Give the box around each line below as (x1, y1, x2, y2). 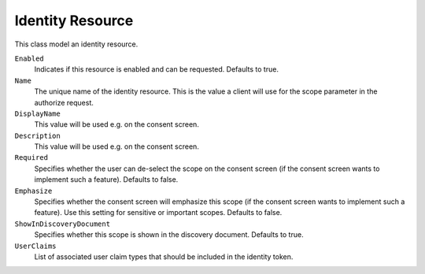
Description (14, 131, 61, 140)
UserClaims (14, 241, 57, 250)
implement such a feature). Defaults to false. (34, 175, 179, 184)
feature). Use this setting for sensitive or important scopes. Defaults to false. (34, 208, 283, 217)
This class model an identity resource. (14, 39, 139, 49)
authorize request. (34, 98, 94, 107)
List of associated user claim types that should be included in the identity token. (34, 252, 294, 261)
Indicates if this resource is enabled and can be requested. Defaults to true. (34, 65, 279, 74)
